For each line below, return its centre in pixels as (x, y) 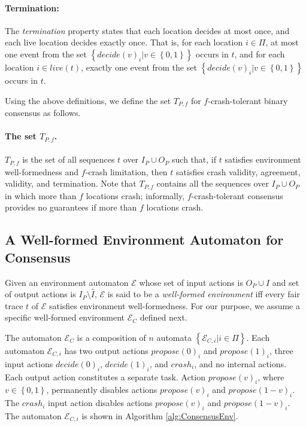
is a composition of (111, 337)
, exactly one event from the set (139, 67)
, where (271, 376)
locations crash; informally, (135, 195)
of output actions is (40, 294)
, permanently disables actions (102, 390)
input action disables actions (100, 403)
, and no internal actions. (240, 363)
